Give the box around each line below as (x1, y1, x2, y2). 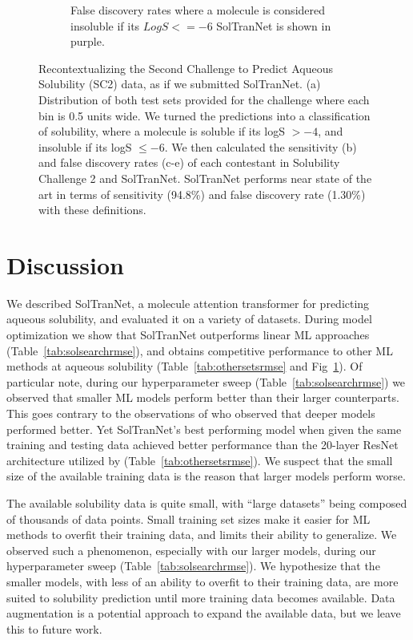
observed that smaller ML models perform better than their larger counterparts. (6, 389, 399, 406)
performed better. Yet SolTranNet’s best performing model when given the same (6, 420, 402, 437)
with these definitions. (38, 201, 146, 218)
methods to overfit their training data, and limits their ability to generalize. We (6, 526, 397, 543)
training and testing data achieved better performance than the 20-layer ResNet (6, 436, 399, 453)
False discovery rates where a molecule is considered (70, 2, 326, 18)
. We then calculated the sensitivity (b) (164, 138, 357, 155)
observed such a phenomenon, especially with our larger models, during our (6, 541, 376, 558)
